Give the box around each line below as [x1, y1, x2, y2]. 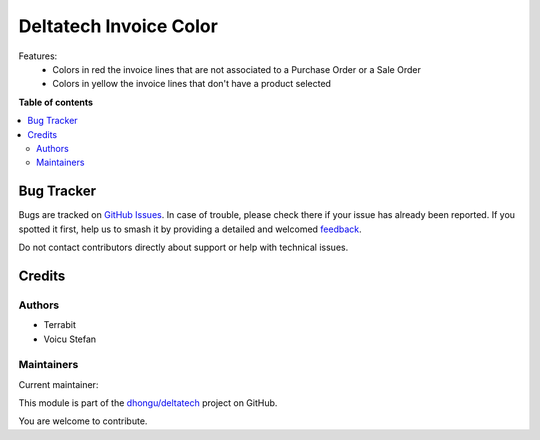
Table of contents [18, 96, 94, 108]
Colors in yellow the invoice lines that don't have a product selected [52, 78, 332, 90]
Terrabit [43, 319, 77, 331]
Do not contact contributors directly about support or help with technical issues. [18, 241, 349, 253]
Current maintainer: [18, 378, 99, 390]
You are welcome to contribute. [18, 415, 148, 427]
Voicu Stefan [43, 333, 97, 345]
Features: [18, 50, 58, 62]
